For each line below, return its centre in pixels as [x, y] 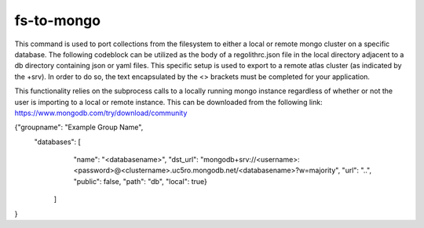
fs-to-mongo [58, 20]
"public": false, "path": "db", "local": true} [141, 181]
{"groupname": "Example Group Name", [79, 127]
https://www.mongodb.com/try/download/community [101, 113]
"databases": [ [58, 142]
